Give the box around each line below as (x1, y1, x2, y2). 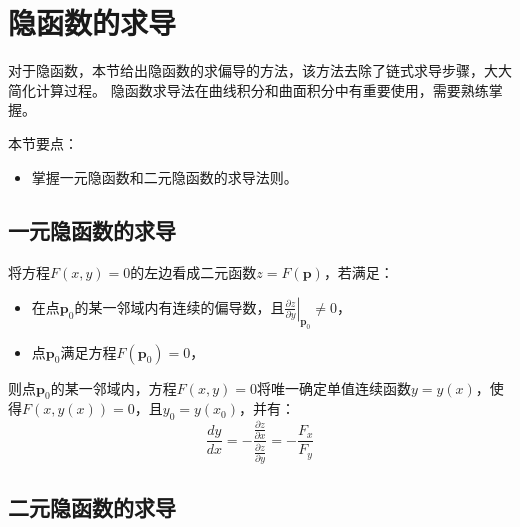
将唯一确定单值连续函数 (256, 377, 411, 398)
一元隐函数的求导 (8, 215, 176, 246)
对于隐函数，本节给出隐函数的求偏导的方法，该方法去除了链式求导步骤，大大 (8, 60, 512, 81)
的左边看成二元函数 (130, 262, 257, 283)
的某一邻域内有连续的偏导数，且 (74, 296, 285, 317)
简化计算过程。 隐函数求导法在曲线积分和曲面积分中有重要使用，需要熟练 (8, 79, 489, 100)
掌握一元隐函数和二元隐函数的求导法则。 (31, 166, 298, 187)
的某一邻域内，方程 (50, 377, 177, 398)
